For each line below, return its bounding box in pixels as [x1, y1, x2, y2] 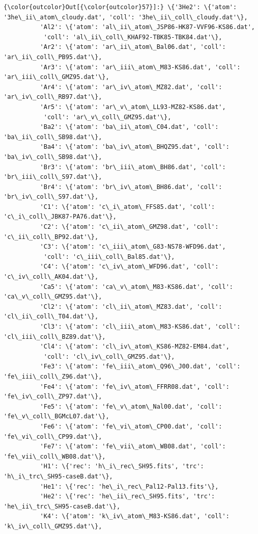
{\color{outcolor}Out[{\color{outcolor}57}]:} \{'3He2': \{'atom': [4, 4, 237, 11]
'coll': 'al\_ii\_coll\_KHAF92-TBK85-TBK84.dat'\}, [43, 33, 222, 41]
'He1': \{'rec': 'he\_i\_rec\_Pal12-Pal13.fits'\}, [40, 483, 219, 490]
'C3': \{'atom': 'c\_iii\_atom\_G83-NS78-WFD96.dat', [40, 243, 226, 251]
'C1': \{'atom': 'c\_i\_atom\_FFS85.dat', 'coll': [40, 203, 215, 210]
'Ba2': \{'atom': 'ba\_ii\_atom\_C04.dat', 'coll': [40, 123, 219, 131]
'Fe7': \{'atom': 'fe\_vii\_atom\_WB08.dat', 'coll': [40, 443, 226, 450]
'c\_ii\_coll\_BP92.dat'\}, [4, 233, 99, 241]
